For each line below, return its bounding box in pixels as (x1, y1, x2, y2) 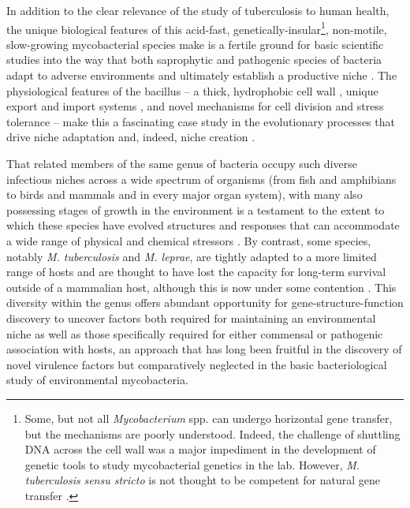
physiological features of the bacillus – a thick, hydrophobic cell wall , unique (6, 82, 378, 99)
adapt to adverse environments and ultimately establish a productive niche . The (6, 67, 397, 84)
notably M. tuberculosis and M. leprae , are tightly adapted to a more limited (6, 248, 377, 264)
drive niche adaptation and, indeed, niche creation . (6, 129, 255, 145)
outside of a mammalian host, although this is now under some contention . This (6, 278, 397, 295)
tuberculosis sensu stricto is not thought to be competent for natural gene (24, 472, 381, 488)
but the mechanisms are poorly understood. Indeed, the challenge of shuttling (24, 425, 401, 442)
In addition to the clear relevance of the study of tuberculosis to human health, (6, 2, 389, 18)
